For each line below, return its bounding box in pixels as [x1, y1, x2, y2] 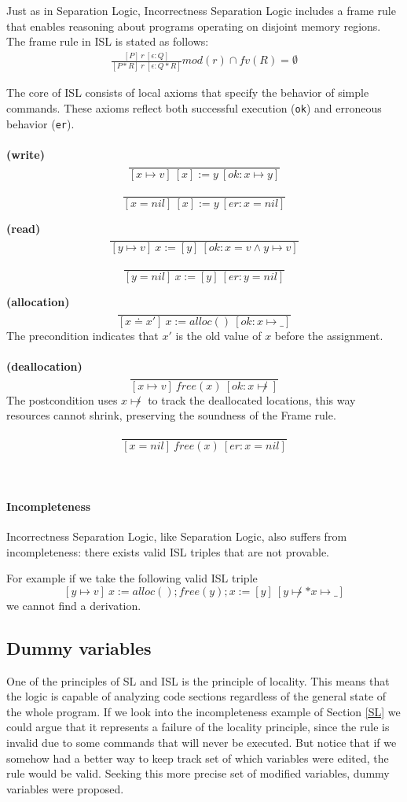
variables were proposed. [6, 780, 124, 796]
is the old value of [175, 327, 262, 344]
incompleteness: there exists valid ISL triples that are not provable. [6, 543, 329, 560]
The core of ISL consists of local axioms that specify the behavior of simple [6, 84, 369, 101]
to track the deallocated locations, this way [148, 391, 356, 408]
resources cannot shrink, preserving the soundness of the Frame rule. [6, 407, 336, 423]
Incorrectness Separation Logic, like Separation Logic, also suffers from [6, 528, 347, 545]
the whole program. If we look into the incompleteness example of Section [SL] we [6, 703, 401, 719]
